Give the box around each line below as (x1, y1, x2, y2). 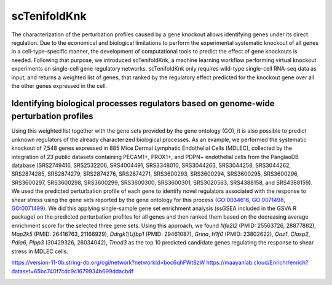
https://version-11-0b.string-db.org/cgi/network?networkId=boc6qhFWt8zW (11, 259, 205, 267)
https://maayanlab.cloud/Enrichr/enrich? (206, 259, 309, 267)
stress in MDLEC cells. (11, 248, 69, 255)
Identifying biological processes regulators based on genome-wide (11, 98, 275, 109)
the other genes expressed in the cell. (11, 82, 108, 89)
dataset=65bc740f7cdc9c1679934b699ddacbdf (11, 267, 134, 275)
